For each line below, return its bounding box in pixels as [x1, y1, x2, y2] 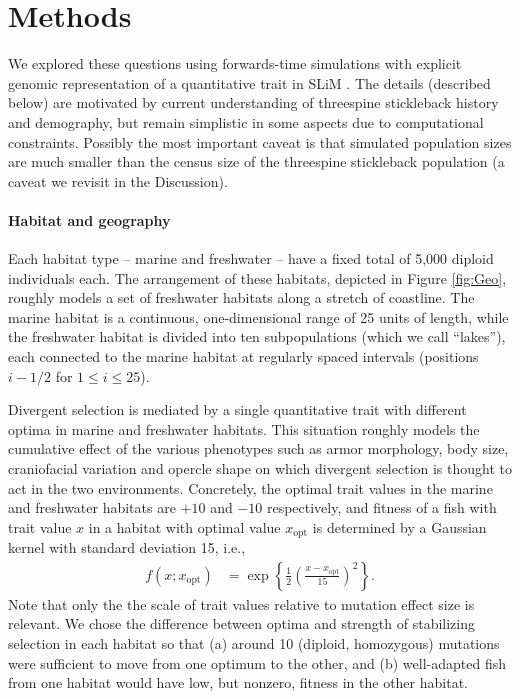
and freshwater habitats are [8, 497, 176, 518]
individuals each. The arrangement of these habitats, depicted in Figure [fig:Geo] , [8, 267, 507, 288]
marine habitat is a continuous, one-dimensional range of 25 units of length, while [8, 306, 509, 327]
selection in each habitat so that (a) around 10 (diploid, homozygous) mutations [8, 633, 500, 654]
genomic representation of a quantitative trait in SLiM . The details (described [8, 72, 491, 93]
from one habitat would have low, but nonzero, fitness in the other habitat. [8, 672, 468, 693]
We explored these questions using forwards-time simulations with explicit [8, 53, 462, 74]
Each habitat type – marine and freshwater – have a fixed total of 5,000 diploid [8, 248, 494, 269]
